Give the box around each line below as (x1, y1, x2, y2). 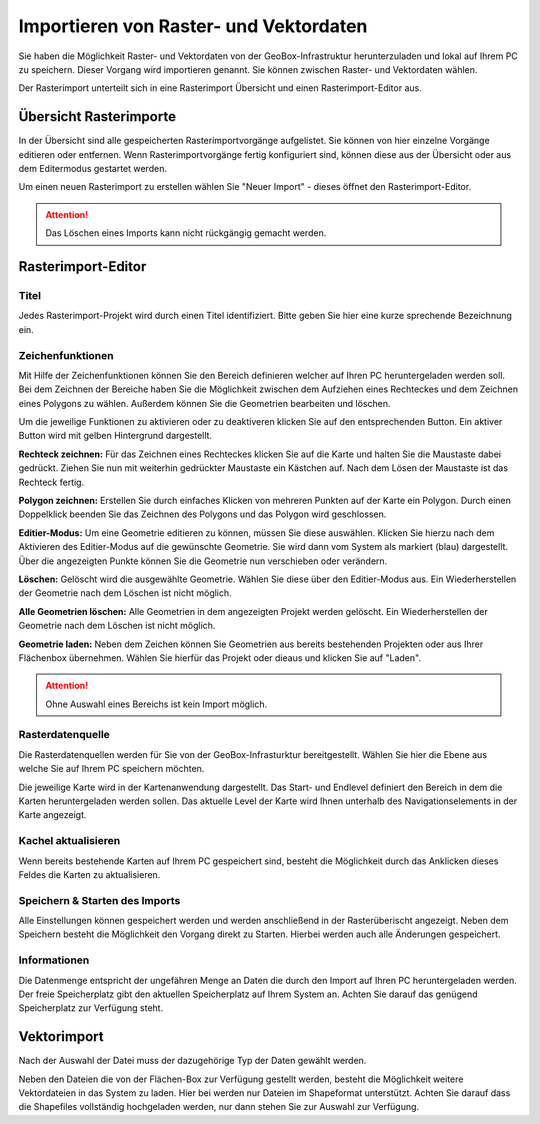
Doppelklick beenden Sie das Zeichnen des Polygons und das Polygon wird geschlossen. (18, 508, 387, 520)
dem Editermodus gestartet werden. (18, 163, 167, 175)
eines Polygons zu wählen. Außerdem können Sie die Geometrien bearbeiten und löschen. (18, 397, 391, 409)
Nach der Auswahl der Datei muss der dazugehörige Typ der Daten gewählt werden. (18, 1055, 367, 1067)
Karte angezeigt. (18, 809, 87, 821)
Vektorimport (18, 1028, 104, 1045)
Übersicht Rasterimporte (18, 108, 177, 125)
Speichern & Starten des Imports (18, 893, 181, 907)
